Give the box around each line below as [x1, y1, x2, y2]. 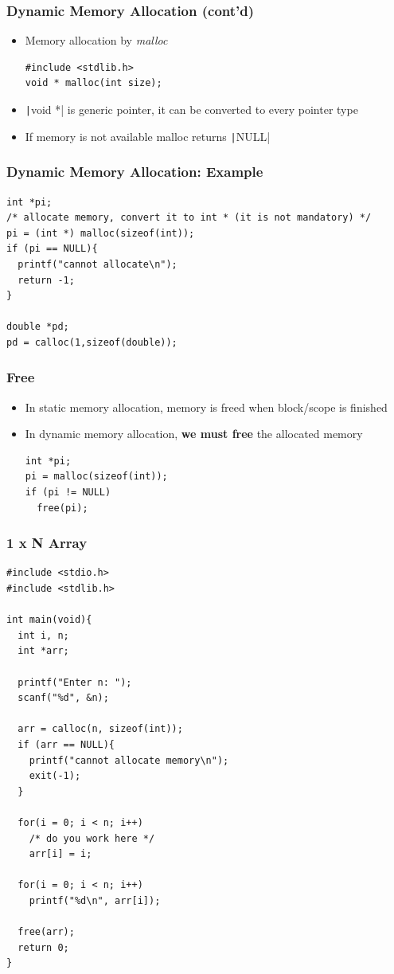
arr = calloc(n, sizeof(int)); [18, 723, 183, 735]
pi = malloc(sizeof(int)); [25, 471, 168, 483]
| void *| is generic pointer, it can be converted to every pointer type [25, 101, 358, 117]
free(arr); [18, 926, 75, 938]
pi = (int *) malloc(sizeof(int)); [6, 227, 195, 239]
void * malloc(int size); [25, 77, 162, 89]
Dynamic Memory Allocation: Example [6, 162, 263, 182]
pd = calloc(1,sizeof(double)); [6, 336, 177, 348]
